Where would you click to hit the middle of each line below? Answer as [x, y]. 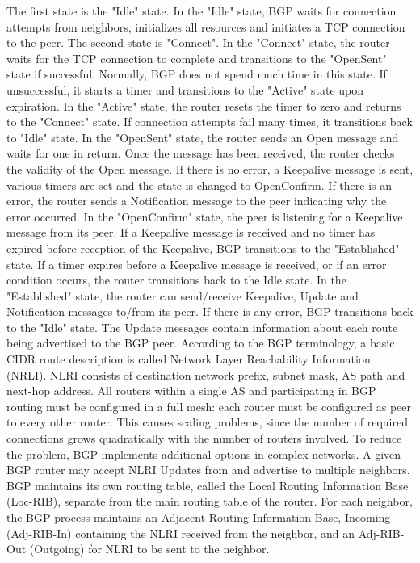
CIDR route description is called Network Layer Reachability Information [189, 359]
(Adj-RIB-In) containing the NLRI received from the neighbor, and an [181, 533]
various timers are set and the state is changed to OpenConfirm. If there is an [199, 185]
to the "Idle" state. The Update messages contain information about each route [202, 327]
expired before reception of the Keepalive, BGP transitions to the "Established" [203, 248]
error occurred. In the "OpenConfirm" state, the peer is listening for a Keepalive [205, 216]
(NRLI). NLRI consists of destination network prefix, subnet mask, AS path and [206, 374]
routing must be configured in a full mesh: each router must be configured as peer [209, 406]
